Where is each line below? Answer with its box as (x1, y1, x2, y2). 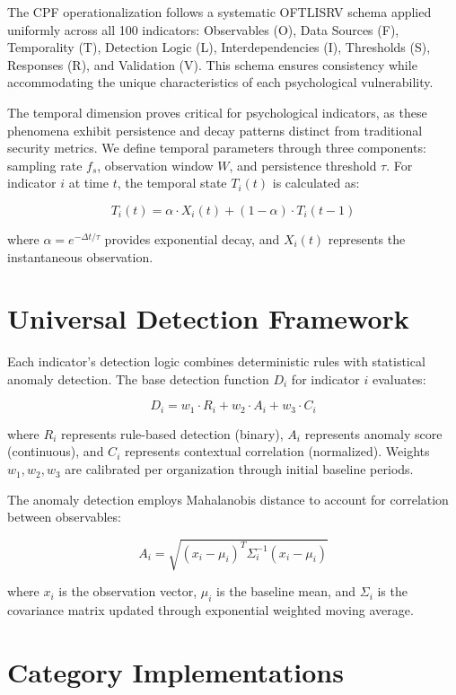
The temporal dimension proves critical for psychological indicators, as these (7, 102, 427, 121)
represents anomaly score (304, 424, 443, 443)
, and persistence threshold (229, 155, 377, 174)
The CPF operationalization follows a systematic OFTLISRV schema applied (7, 3, 432, 21)
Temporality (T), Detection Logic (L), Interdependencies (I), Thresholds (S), (7, 38, 431, 57)
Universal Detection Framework (7, 300, 409, 337)
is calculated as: (272, 173, 360, 192)
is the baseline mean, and (216, 582, 356, 601)
